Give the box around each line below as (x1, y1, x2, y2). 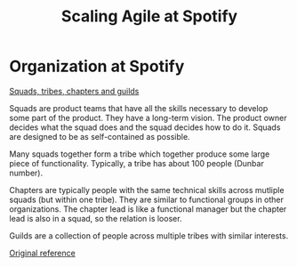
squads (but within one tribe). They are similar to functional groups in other (9, 194, 285, 205)
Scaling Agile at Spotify (60, 6, 238, 27)
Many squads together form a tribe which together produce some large (9, 149, 270, 159)
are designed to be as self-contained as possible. (9, 131, 190, 142)
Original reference (9, 247, 76, 258)
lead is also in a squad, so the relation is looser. (9, 213, 182, 223)
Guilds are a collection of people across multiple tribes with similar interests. (9, 230, 289, 241)
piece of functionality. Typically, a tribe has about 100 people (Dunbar (9, 158, 264, 168)
